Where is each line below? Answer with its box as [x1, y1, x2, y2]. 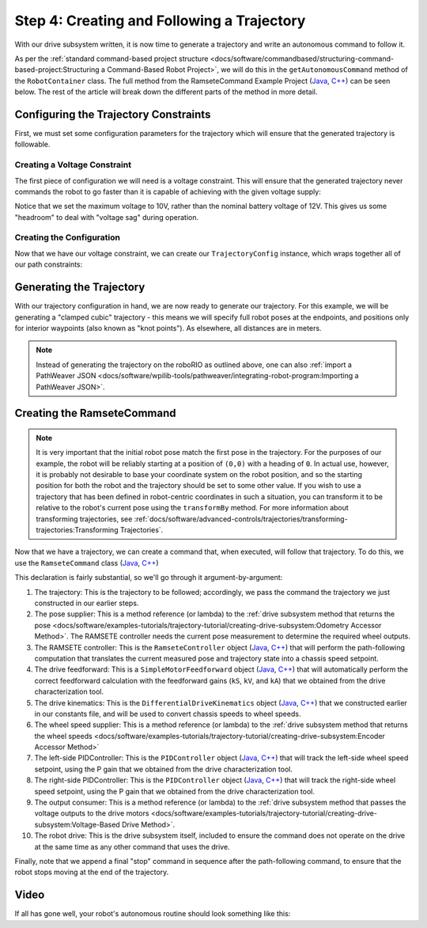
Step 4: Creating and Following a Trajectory [14, 12, 306, 29]
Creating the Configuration [14, 232, 120, 243]
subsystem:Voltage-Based [34, 820, 120, 829]
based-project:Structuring [14, 65, 100, 74]
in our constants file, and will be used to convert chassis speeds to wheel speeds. [34, 709, 301, 718]
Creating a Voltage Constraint [14, 159, 132, 170]
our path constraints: [14, 259, 83, 269]
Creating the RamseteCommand [14, 407, 177, 420]
